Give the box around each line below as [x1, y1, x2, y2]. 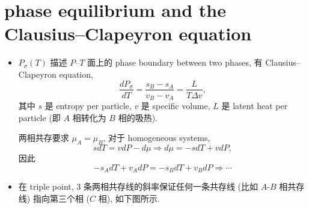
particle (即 [18, 111, 61, 123]
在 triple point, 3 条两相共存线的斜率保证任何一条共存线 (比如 [18, 180, 259, 193]
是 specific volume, [141, 99, 210, 112]
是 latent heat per [221, 99, 288, 112]
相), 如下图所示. [98, 192, 160, 204]
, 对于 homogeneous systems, [103, 131, 210, 144]
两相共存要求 [18, 131, 69, 144]
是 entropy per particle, [44, 99, 132, 112]
